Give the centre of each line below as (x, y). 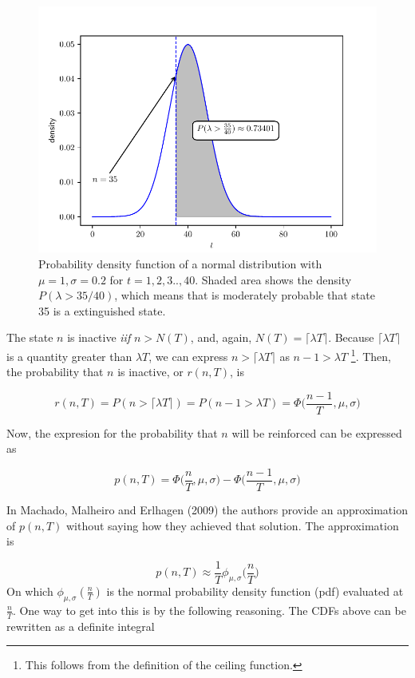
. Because (351, 337)
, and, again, (221, 337)
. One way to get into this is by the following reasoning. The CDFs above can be (209, 610)
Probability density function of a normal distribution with (180, 263)
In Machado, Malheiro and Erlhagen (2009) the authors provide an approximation (207, 510)
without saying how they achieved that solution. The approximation (232, 525)
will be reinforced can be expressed (317, 432)
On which (30, 591)
